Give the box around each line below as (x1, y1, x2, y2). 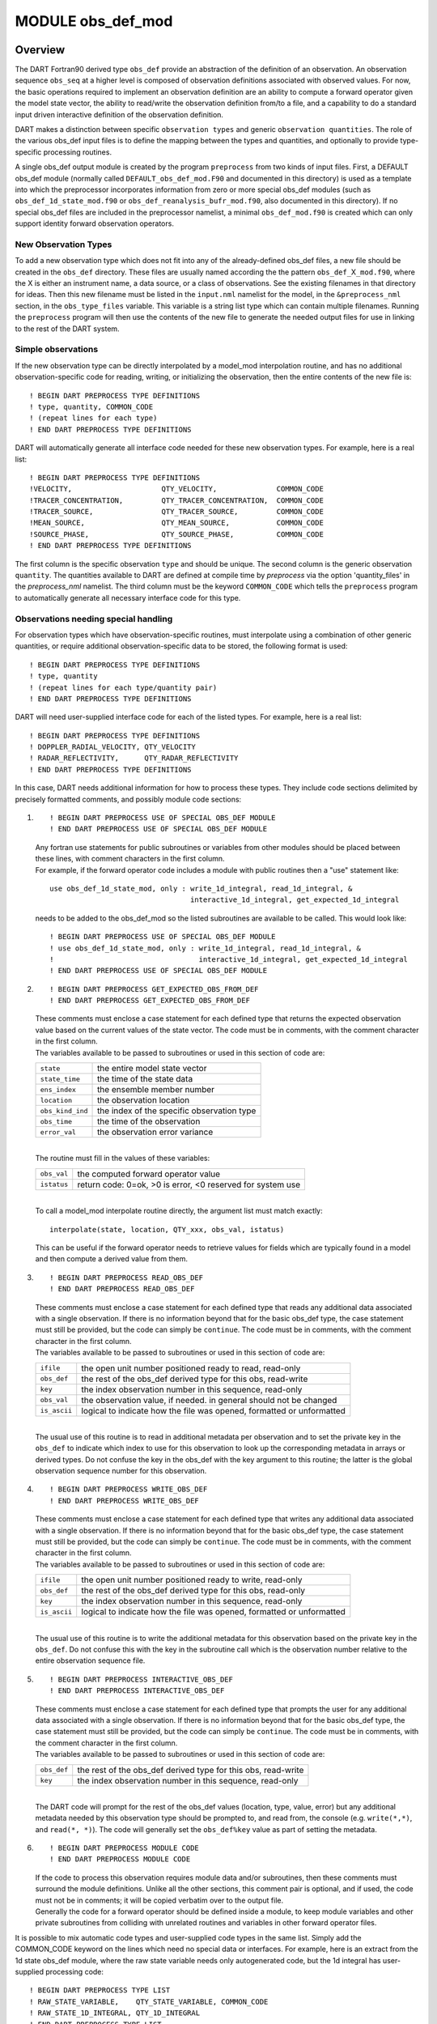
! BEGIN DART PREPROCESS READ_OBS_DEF (49, 1273, 204, 1282)
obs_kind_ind (40, 1106, 88, 1115)
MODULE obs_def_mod (15, 12, 173, 30)
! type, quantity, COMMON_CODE (29, 402, 154, 411)
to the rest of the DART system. (15, 324, 121, 334)
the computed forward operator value (77, 1168, 221, 1180)
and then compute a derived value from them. (35, 1254, 189, 1264)
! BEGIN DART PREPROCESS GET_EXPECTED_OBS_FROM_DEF (49, 984, 259, 993)
